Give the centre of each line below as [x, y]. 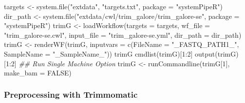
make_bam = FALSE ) [38, 73]
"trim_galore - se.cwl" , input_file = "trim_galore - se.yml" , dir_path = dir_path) [123, 35]
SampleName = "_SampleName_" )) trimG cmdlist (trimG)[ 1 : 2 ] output [110, 53]
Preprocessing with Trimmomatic [71, 94]
